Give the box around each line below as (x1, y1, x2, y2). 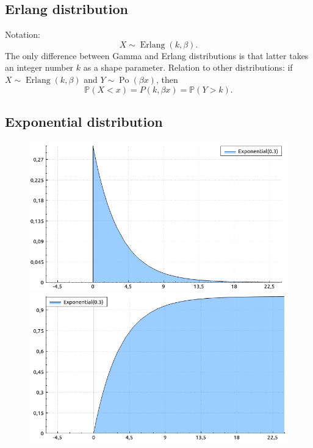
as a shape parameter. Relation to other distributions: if (83, 61, 293, 74)
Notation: (5, 28, 40, 41)
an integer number (5, 61, 74, 74)
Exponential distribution (5, 112, 163, 130)
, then (156, 73, 178, 85)
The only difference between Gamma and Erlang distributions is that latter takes (5, 49, 309, 62)
